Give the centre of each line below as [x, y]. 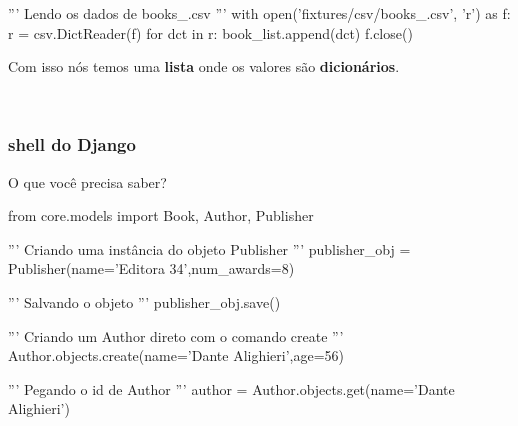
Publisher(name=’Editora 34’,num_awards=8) [151, 268]
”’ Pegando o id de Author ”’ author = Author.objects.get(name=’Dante [231, 388]
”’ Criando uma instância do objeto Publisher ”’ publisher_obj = [209, 248]
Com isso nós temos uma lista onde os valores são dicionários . [204, 66]
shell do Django [72, 144]
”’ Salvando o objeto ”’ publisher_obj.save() [144, 301]
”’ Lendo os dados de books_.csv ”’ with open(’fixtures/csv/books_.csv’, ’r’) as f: [259, 13]
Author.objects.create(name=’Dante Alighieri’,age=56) [176, 355]
